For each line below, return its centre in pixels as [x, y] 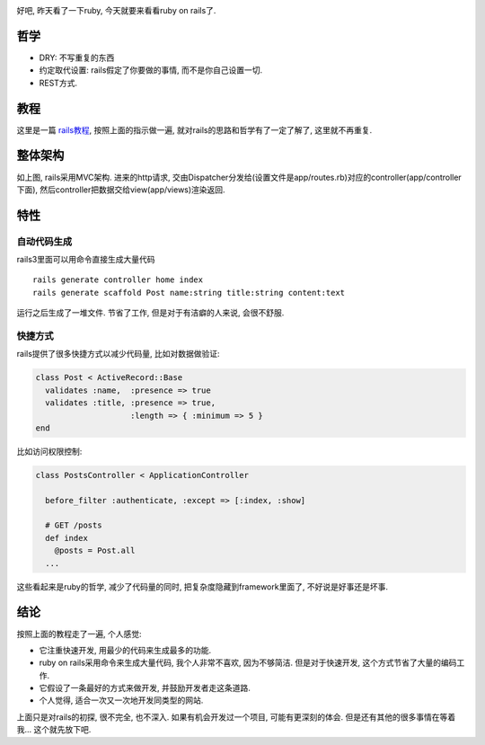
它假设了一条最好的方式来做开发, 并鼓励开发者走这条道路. [145, 688]
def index [67, 538]
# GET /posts [74, 525]
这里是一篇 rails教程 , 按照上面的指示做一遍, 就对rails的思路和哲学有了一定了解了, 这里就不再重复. [194, 129]
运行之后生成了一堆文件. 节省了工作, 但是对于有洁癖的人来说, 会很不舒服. [150, 313]
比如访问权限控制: [49, 451]
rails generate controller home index [118, 280]
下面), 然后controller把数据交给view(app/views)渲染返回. [121, 190]
